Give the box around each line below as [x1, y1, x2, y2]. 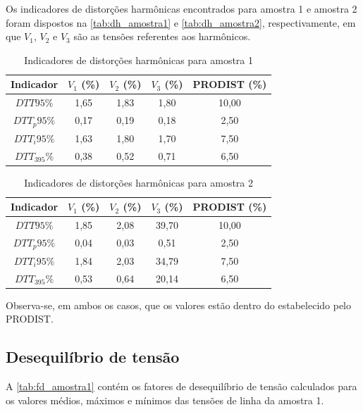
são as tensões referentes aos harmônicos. [73, 29, 251, 44]
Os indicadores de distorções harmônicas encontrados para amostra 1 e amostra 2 [6, 1, 357, 15]
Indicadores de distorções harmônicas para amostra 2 [24, 175, 254, 189]
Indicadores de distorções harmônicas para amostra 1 [24, 52, 254, 67]
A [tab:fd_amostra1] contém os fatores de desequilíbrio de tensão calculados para [6, 379, 357, 394]
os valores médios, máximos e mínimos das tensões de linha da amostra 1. [6, 392, 324, 407]
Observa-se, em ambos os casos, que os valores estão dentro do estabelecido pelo [6, 297, 351, 312]
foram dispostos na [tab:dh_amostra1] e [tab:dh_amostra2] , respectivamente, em [6, 15, 356, 30]
